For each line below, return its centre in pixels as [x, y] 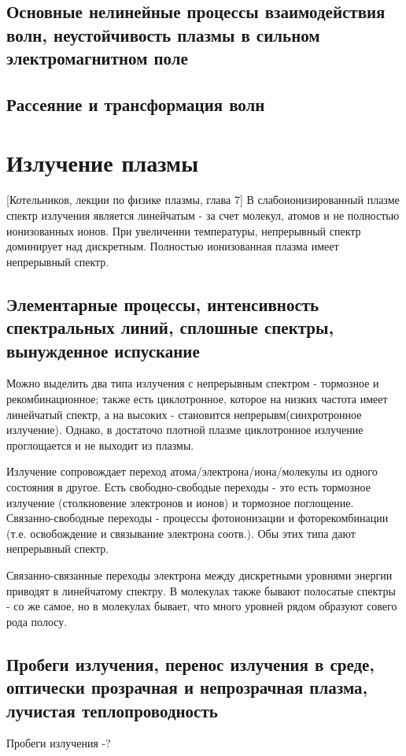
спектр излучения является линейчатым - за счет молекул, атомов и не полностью [203, 215]
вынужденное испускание [103, 350]
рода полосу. [37, 621]
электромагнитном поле [97, 58]
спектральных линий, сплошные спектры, [170, 327]
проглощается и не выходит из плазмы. [100, 445]
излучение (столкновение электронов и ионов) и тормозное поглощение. [180, 502]
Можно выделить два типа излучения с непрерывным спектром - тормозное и [193, 383]
